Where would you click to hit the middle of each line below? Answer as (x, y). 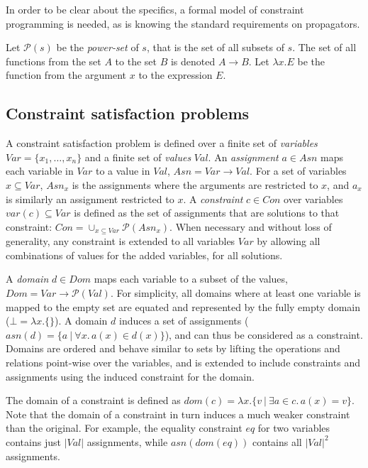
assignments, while (127, 441)
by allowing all (289, 241)
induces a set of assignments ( (184, 321)
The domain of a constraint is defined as (93, 400)
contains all (277, 441)
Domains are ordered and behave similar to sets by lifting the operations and (173, 348)
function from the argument (66, 75)
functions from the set (54, 61)
